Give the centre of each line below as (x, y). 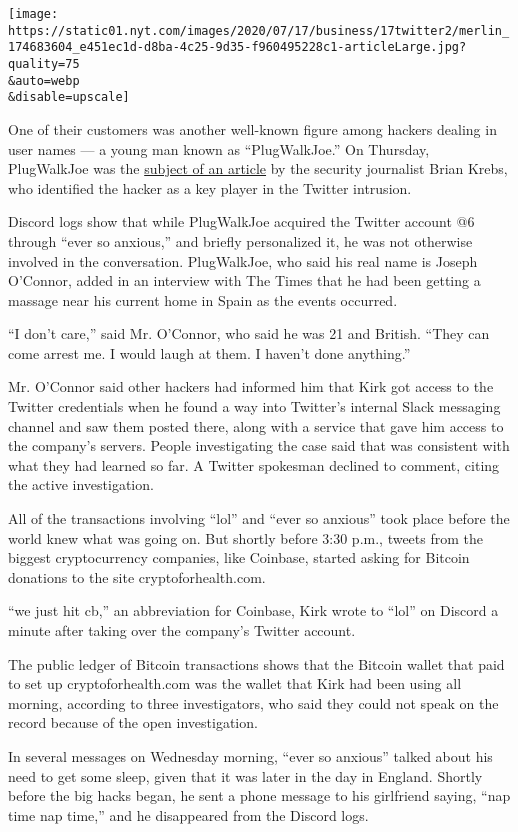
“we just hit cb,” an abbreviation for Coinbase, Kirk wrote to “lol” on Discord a (253, 610)
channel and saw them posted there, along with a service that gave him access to (256, 425)
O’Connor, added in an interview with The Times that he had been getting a (244, 280)
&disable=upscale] (69, 97)
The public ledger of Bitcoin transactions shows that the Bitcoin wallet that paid (256, 663)
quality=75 (44, 63)
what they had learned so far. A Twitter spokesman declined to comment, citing (254, 464)
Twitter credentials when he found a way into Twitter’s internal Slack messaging (254, 406)
